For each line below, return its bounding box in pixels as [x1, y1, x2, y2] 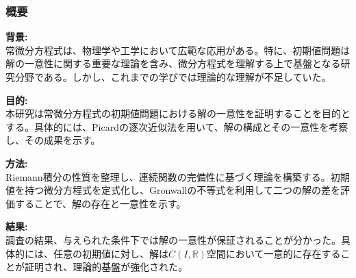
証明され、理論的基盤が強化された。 [24, 260, 188, 274]
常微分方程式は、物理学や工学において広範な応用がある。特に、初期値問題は [5, 42, 351, 57]
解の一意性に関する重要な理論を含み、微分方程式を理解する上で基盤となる [5, 56, 341, 71]
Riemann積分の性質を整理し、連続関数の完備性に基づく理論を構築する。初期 [5, 169, 350, 184]
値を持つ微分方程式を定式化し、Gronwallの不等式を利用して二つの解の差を [5, 183, 340, 197]
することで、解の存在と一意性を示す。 [14, 196, 186, 210]
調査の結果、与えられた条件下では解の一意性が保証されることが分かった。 [5, 232, 341, 247]
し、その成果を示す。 [5, 133, 101, 147]
